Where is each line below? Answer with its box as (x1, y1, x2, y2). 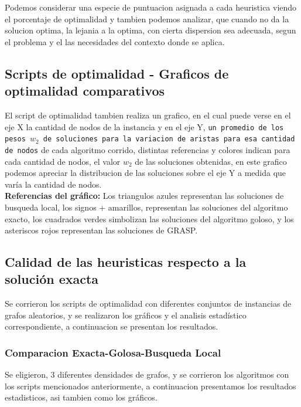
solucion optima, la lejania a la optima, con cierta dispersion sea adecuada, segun (5, 24, 296, 36)
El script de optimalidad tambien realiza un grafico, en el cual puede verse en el (5, 108, 291, 121)
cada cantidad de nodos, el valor (5, 155, 121, 167)
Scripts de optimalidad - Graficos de (5, 64, 229, 82)
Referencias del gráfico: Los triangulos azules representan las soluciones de (5, 189, 284, 202)
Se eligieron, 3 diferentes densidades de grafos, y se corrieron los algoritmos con (5, 368, 289, 381)
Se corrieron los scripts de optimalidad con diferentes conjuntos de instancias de (5, 297, 292, 310)
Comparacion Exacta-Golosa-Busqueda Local (5, 345, 221, 359)
